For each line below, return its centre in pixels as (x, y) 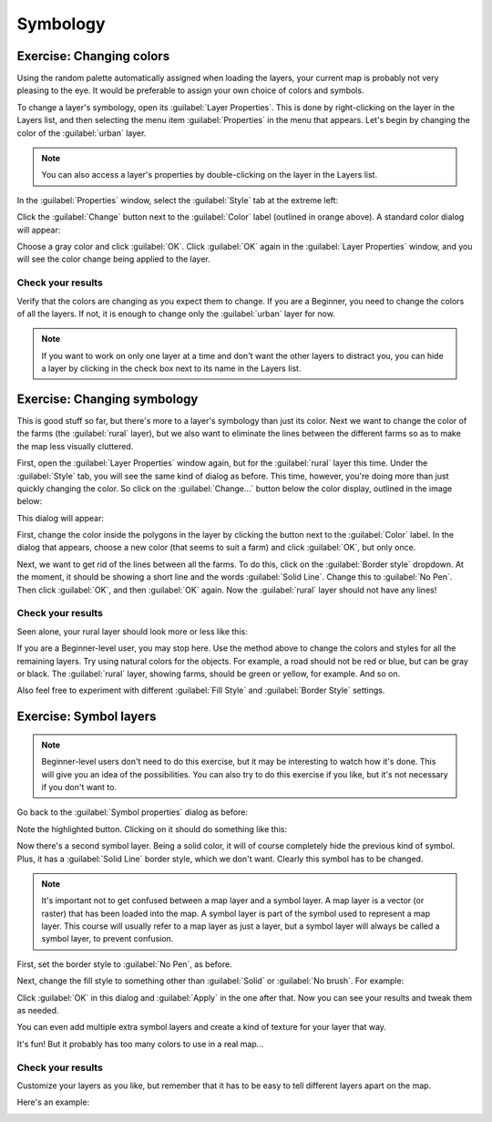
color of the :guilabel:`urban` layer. (82, 133)
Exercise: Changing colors (93, 56)
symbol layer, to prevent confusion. (108, 939)
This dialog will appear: (61, 518)
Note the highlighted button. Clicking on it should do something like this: (152, 829)
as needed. (38, 1011)
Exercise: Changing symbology (108, 399)
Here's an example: (53, 1102)
